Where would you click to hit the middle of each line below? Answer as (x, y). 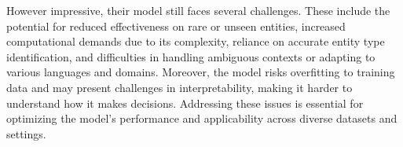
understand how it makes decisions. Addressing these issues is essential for (185, 103)
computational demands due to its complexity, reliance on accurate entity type (196, 41)
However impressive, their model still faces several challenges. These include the (198, 10)
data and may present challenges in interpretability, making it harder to (180, 87)
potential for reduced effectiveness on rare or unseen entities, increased (176, 26)
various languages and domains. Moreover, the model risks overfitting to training (201, 72)
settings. (26, 133)
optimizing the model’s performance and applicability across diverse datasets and (202, 118)
